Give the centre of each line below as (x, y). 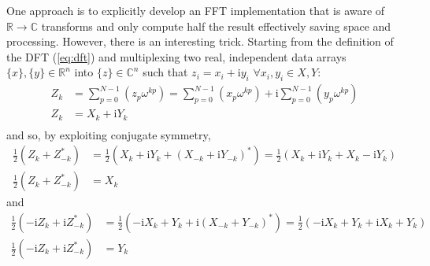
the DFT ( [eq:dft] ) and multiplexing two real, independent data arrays (176, 56)
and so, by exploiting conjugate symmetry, (109, 134)
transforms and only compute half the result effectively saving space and (216, 26)
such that (165, 72)
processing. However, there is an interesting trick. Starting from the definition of (200, 41)
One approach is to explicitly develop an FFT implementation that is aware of (196, 10)
